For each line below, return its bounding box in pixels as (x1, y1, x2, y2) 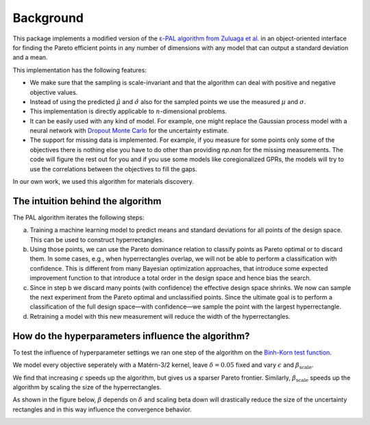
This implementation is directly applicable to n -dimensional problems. (29, 107, 227, 116)
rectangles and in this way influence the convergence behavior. (12, 405, 192, 413)
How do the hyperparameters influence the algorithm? (12, 330, 250, 342)
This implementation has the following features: (12, 66, 147, 74)
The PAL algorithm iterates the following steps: (12, 213, 145, 221)
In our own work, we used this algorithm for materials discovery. (12, 178, 195, 186)
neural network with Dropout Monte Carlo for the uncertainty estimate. (29, 127, 229, 135)
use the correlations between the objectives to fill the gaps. (29, 165, 198, 173)
